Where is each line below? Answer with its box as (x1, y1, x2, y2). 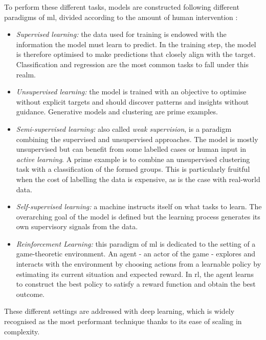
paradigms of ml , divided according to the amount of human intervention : (4, 11, 238, 22)
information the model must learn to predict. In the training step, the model (16, 38, 256, 49)
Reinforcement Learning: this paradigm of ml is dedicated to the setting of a (16, 238, 256, 249)
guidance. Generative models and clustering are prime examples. (16, 106, 218, 117)
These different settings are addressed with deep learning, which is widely (4, 306, 235, 316)
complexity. (4, 326, 40, 336)
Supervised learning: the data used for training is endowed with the (16, 29, 227, 39)
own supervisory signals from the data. (16, 221, 138, 232)
